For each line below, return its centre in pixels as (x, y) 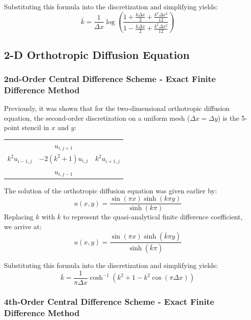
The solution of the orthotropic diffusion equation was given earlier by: (111, 190)
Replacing (19, 217)
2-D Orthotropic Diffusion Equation (97, 54)
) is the (228, 118)
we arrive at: (23, 226)
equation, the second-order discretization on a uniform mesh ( (97, 118)
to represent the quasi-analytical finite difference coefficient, (153, 217)
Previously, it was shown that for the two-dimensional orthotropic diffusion (117, 108)
